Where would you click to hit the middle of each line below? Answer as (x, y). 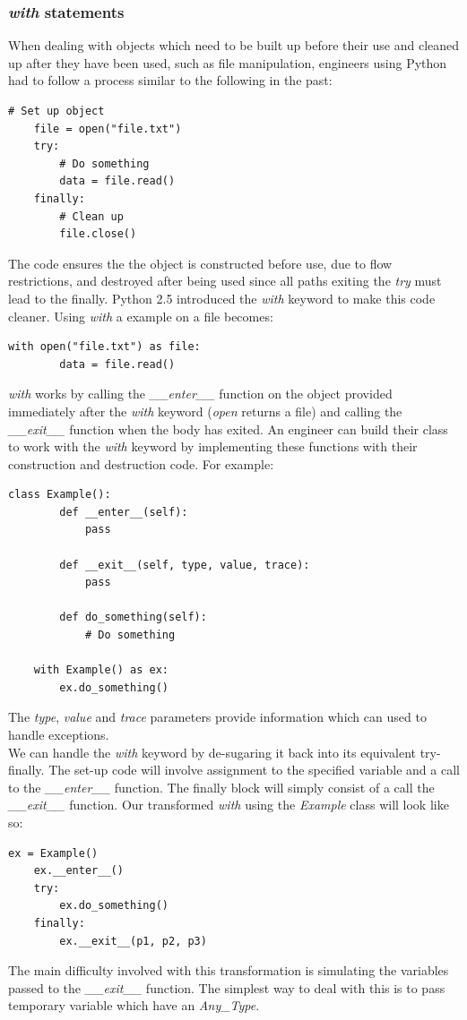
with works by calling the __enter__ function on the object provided (200, 394)
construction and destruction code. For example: (141, 463)
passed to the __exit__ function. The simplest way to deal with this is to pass (227, 987)
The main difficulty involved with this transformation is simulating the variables (229, 970)
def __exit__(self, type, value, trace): (185, 565)
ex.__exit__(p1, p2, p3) (133, 941)
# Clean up (91, 216)
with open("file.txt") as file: (104, 347)
